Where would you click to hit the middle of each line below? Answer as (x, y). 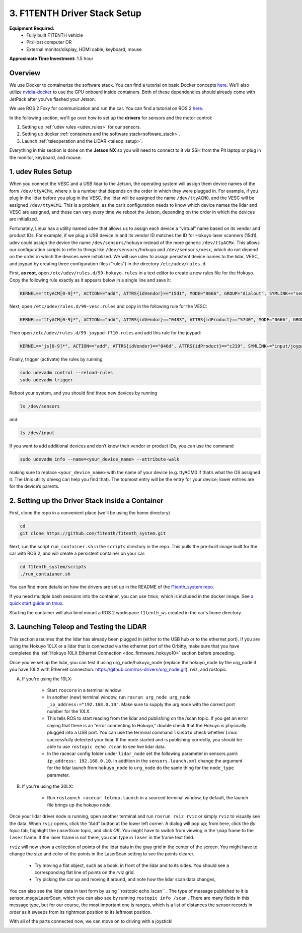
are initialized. (24, 219)
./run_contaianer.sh (45, 574)
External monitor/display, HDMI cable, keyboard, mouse (84, 49)
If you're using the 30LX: (48, 786)
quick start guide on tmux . (36, 603)
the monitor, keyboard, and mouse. (46, 157)
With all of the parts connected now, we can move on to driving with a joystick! (91, 921)
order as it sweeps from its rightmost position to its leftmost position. (81, 912)
